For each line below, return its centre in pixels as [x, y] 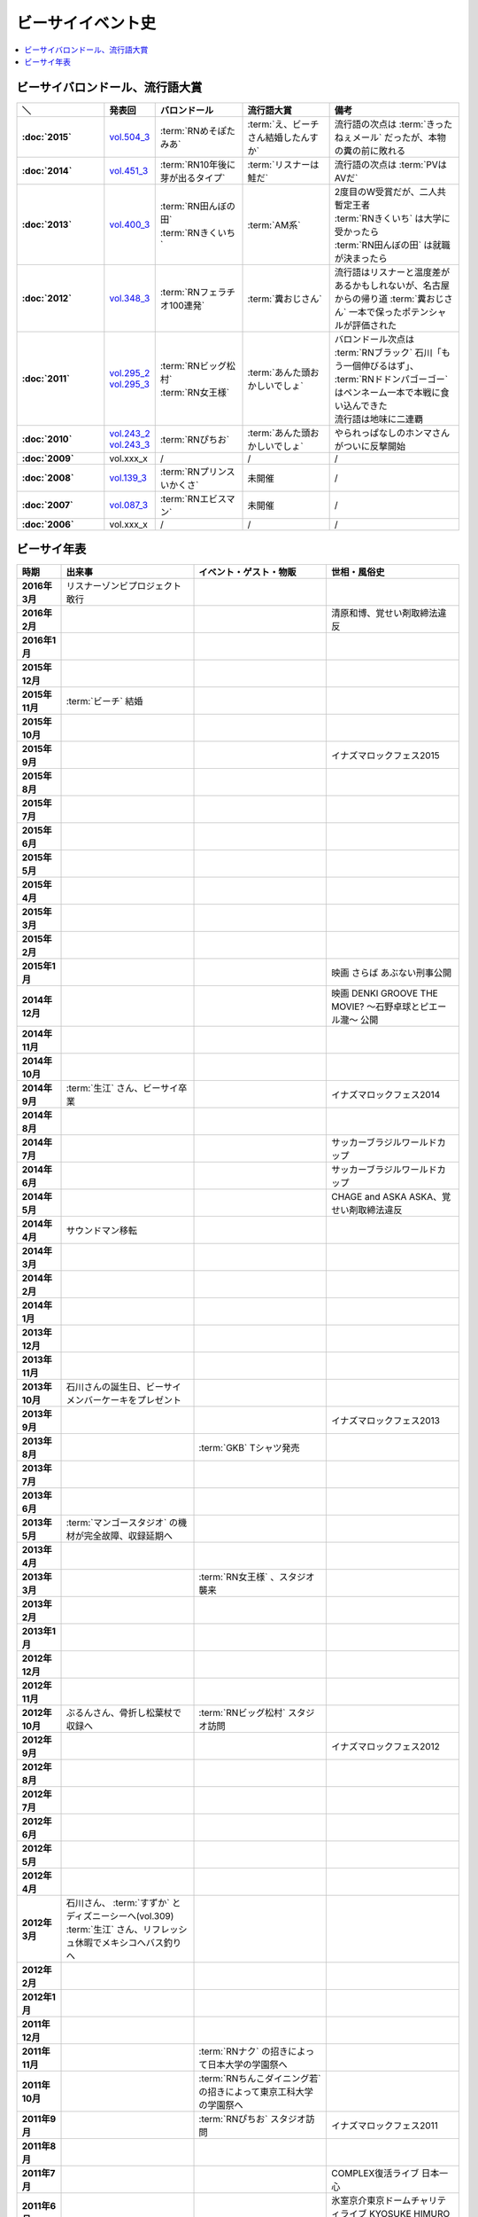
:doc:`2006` [48, 524]
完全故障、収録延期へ [128, 1536]
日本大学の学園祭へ [247, 2064]
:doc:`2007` [48, 505]
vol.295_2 [130, 372]
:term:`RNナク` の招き [243, 2051]
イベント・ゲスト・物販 [247, 572]
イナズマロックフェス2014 [386, 1095]
